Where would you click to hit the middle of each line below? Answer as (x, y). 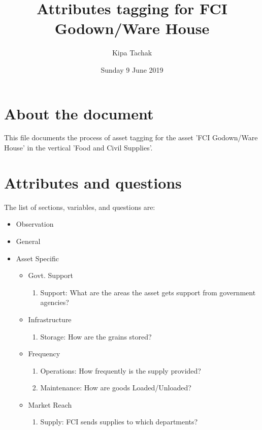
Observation (35, 224)
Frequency (44, 354)
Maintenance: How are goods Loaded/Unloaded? (116, 388)
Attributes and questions (93, 182)
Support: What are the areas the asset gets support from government (148, 292)
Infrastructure (50, 319)
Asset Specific (37, 258)
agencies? (55, 302)
